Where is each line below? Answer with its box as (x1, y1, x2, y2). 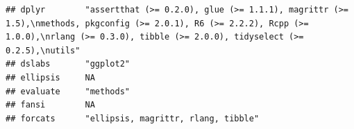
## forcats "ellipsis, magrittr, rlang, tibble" (6, 113, 260, 123)
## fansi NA (6, 100, 95, 110)
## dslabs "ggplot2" (6, 59, 130, 69)
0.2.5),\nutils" (6, 45, 81, 55)
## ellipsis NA (6, 72, 95, 83)
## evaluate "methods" (6, 86, 130, 96)
